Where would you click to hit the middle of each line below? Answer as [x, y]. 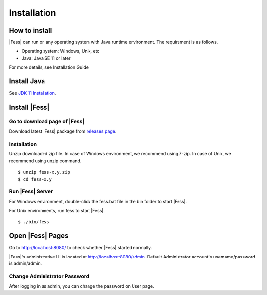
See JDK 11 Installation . [33, 93]
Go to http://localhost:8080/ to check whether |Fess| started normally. [81, 248]
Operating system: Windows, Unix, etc [61, 51]
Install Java [27, 81]
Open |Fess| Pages [39, 236]
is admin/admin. [25, 263]
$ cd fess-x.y [35, 179]
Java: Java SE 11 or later [46, 58]
